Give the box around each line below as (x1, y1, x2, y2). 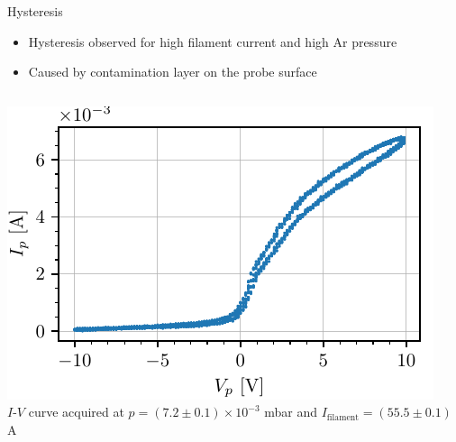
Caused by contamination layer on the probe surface (28, 62, 317, 81)
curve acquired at (28, 402, 124, 421)
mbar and (264, 402, 318, 421)
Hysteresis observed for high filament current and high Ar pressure (28, 32, 397, 51)
